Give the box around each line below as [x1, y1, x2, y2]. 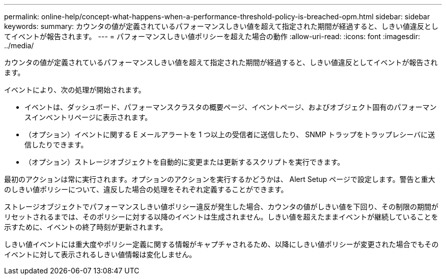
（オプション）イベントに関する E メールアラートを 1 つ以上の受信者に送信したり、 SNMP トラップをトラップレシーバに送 [24, 130, 435, 139]
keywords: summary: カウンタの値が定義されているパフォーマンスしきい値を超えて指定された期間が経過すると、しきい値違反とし [4, 22, 439, 30]
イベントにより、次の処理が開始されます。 [4, 85, 146, 94]
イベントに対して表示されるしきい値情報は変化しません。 [4, 250, 197, 259]
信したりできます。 [24, 140, 88, 149]
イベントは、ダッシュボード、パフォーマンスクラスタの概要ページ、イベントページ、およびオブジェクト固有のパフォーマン [24, 103, 437, 111]
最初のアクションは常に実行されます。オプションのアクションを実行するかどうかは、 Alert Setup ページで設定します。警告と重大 [4, 175, 435, 183]
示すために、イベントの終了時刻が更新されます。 [4, 223, 168, 231]
